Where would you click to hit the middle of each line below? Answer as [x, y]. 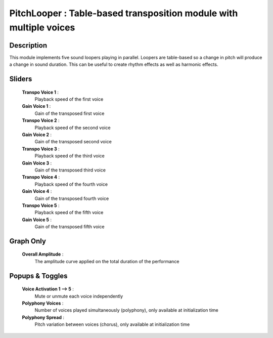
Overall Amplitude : [43, 254]
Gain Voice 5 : [37, 220]
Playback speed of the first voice [69, 99]
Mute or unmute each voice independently [79, 296]
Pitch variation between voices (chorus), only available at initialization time [112, 324]
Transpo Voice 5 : [41, 205]
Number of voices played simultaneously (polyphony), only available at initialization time [126, 310]
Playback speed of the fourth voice [71, 184]
